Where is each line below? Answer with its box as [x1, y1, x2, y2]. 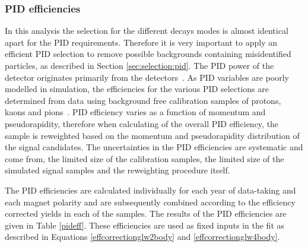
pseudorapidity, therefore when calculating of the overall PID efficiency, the [5, 117, 279, 129]
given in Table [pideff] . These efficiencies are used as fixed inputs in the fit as [5, 218, 285, 231]
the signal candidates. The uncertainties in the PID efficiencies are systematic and [5, 141, 303, 153]
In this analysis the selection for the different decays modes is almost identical [5, 24, 288, 37]
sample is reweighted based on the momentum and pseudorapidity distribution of [5, 129, 300, 141]
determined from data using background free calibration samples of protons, [5, 94, 281, 106]
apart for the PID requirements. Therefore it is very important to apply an [5, 36, 277, 48]
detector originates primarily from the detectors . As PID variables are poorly [5, 71, 290, 83]
